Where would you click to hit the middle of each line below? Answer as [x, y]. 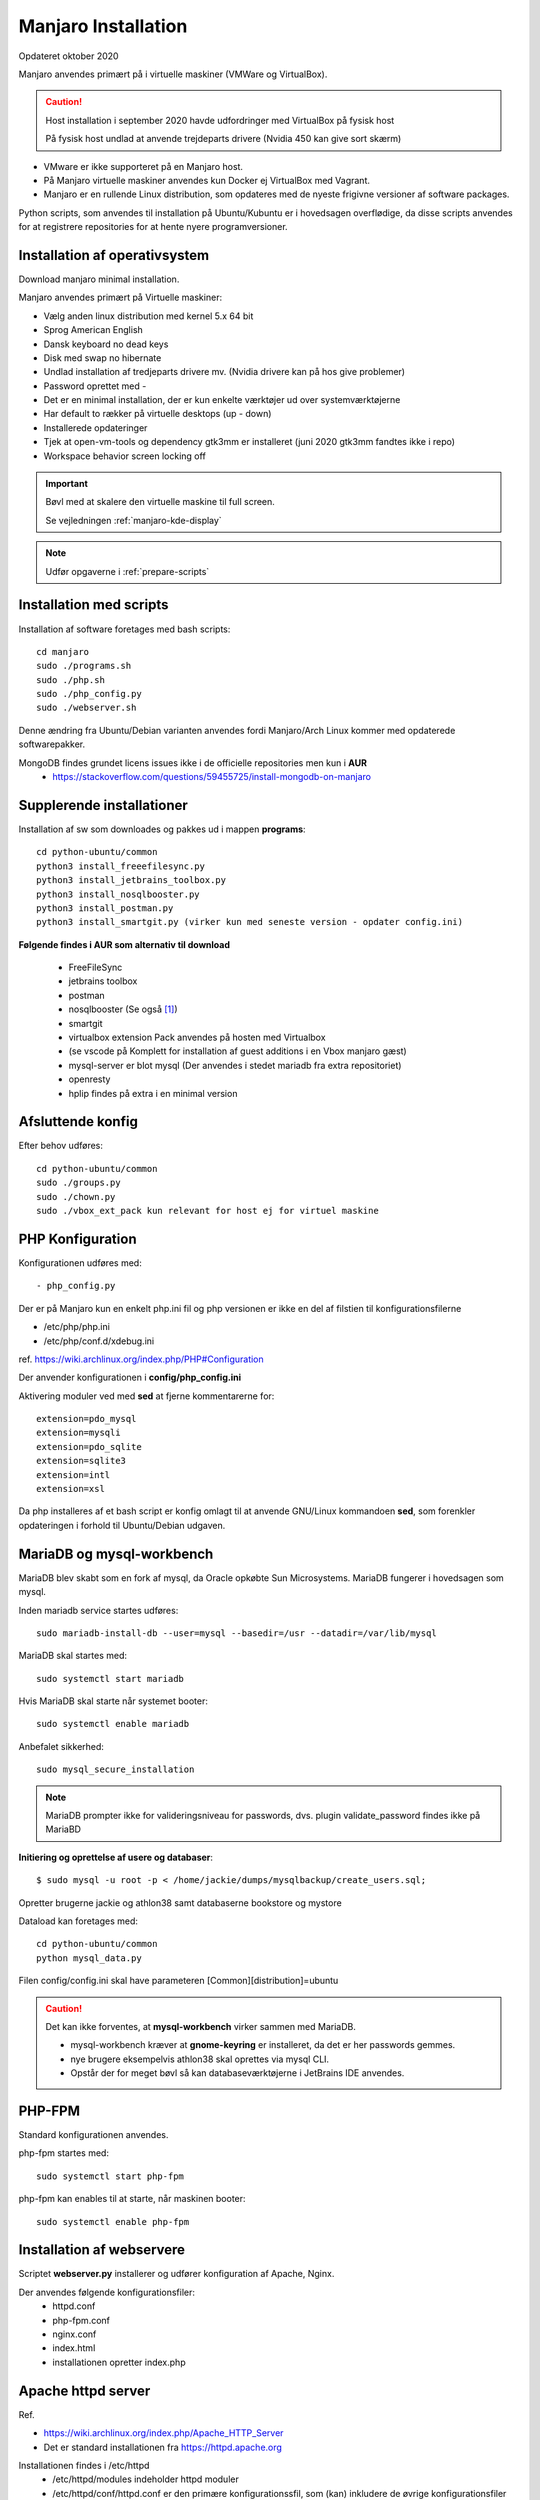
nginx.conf [74, 2334]
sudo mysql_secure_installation [115, 1769]
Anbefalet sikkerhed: [61, 1746]
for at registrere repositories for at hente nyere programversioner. [153, 227]
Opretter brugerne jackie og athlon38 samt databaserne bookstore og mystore [180, 1902]
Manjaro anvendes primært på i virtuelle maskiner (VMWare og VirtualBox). [173, 74]
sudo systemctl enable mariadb [113, 1724]
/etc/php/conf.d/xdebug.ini [99, 1341]
